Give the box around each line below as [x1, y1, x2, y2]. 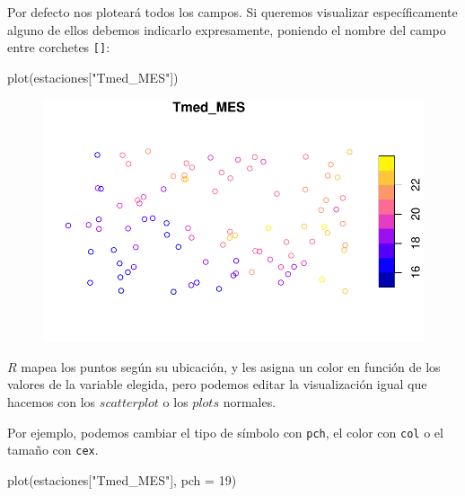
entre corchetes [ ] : [7, 38, 110, 57]
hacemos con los [7, 393, 96, 412]
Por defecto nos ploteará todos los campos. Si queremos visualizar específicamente [7, 3, 458, 21]
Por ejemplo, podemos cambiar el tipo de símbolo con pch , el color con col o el [7, 422, 443, 441]
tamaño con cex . [7, 440, 99, 459]
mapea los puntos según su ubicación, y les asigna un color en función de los [21, 357, 441, 376]
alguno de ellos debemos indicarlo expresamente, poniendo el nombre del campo [7, 20, 446, 39]
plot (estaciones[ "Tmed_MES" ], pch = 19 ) [7, 470, 237, 489]
